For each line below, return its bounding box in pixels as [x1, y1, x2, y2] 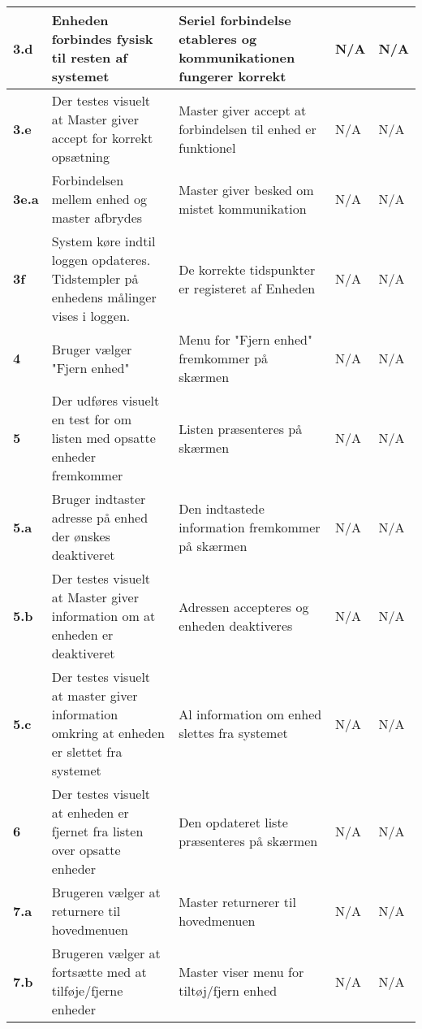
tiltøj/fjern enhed [179, 981, 278, 1000]
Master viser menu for [179, 962, 304, 981]
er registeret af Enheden [179, 278, 316, 297]
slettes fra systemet [179, 723, 288, 742]
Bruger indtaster [51, 489, 146, 508]
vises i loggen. [51, 306, 131, 325]
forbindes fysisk [51, 29, 153, 48]
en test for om [51, 410, 132, 428]
